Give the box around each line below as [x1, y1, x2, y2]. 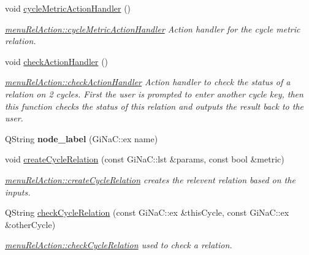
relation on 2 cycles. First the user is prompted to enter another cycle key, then [5, 87, 303, 100]
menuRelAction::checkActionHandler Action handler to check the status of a [5, 75, 291, 88]
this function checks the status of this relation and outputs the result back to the [5, 99, 303, 112]
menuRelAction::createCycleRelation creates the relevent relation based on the [5, 173, 296, 186]
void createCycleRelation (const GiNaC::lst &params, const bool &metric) [5, 153, 284, 166]
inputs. [5, 185, 31, 198]
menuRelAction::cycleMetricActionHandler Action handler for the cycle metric [5, 22, 300, 35]
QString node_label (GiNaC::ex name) [5, 132, 158, 145]
